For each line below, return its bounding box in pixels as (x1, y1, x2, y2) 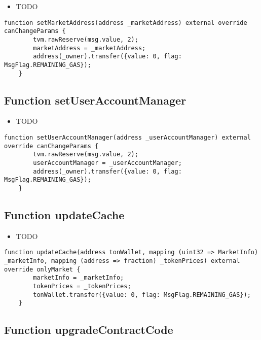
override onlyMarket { (4, 265, 81, 273)
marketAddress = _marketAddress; (33, 44, 146, 52)
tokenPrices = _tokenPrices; (33, 283, 131, 290)
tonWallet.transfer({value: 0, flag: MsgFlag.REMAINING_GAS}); (33, 291, 251, 298)
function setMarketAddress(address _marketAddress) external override (4, 19, 247, 26)
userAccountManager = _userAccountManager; (33, 159, 182, 166)
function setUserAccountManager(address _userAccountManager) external (4, 133, 251, 141)
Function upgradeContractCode (4, 322, 173, 337)
